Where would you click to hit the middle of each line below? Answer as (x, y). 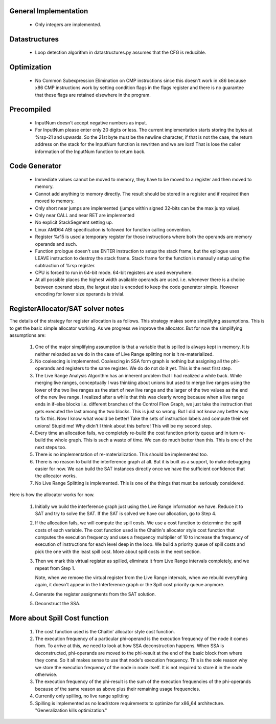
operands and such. (56, 244)
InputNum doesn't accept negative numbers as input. (91, 123)
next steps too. (51, 447)
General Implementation (49, 11)
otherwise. (46, 674)
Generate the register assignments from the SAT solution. (95, 594)
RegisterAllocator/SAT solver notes (67, 309)
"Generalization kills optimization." (71, 710)
